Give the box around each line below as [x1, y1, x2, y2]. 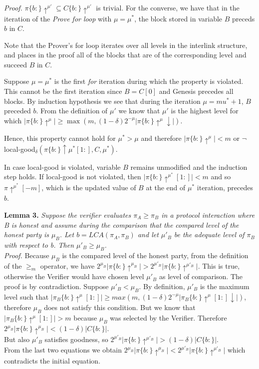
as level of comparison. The [159, 271, 243, 282]
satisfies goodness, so [44, 334, 108, 344]
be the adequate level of [174, 229, 245, 240]
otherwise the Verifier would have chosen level [4, 271, 144, 282]
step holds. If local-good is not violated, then [4, 171, 141, 182]
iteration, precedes [197, 182, 253, 192]
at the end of [146, 182, 186, 192]
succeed [4, 59, 27, 69]
